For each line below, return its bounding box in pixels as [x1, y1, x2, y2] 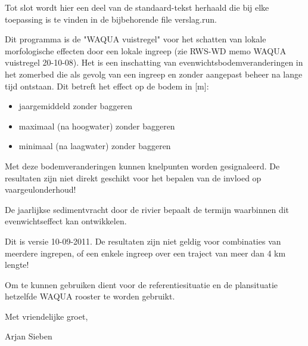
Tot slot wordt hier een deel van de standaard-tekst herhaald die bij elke [5, 1, 269, 13]
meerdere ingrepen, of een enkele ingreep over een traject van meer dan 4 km [5, 246, 286, 259]
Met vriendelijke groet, [5, 310, 88, 322]
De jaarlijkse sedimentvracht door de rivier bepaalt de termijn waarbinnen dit [5, 203, 290, 215]
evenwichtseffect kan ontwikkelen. [5, 215, 127, 227]
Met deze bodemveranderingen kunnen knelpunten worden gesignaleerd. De [5, 159, 280, 172]
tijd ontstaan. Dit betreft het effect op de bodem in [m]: [5, 79, 209, 92]
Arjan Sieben [5, 330, 52, 342]
